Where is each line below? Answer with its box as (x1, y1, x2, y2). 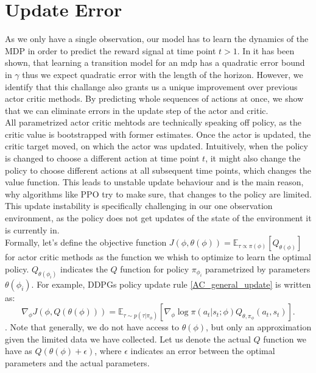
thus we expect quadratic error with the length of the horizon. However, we (22, 68, 303, 80)
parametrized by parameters (205, 262, 311, 275)
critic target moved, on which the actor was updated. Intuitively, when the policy (5, 140, 308, 152)
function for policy (120, 262, 189, 275)
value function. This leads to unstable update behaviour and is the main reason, (5, 176, 304, 188)
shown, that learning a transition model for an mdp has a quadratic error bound (5, 56, 305, 69)
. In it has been (237, 44, 295, 57)
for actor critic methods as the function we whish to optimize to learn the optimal (5, 250, 311, 263)
